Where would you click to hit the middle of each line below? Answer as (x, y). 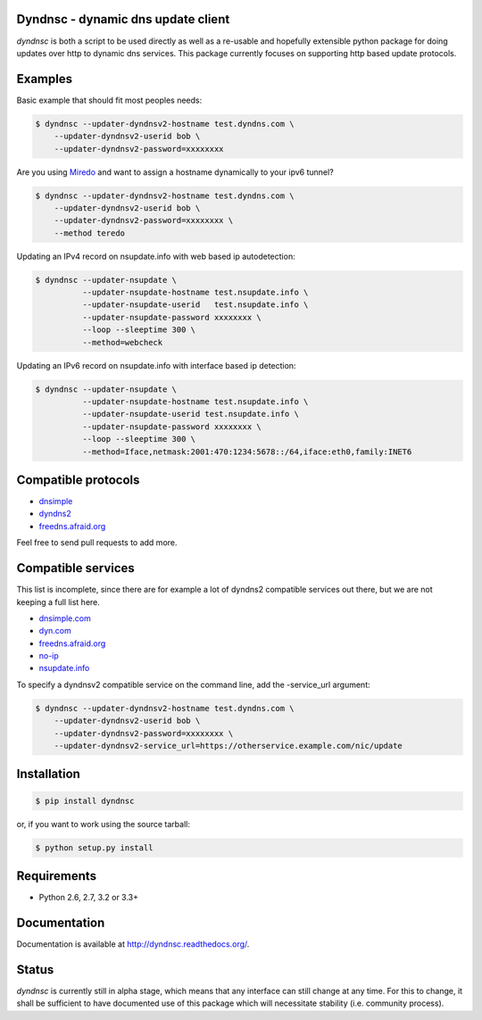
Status (35, 970)
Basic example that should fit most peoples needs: (109, 100)
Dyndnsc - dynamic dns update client (123, 19)
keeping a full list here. (58, 601)
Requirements (57, 876)
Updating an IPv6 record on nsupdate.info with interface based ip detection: (156, 365)
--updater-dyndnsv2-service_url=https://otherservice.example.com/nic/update (229, 746)
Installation (48, 774)
